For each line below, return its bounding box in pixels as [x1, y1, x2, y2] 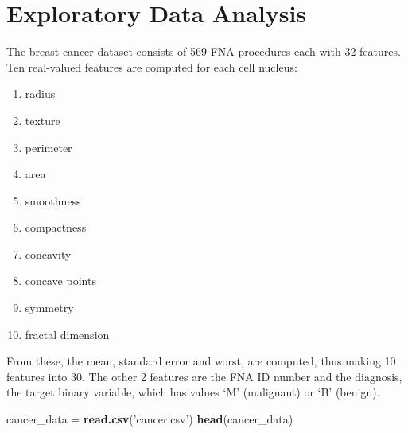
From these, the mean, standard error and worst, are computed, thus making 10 [6, 353, 396, 369]
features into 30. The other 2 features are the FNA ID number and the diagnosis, [6, 368, 402, 384]
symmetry [25, 299, 74, 316]
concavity [25, 245, 72, 262]
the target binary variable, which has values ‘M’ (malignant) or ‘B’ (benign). [6, 384, 380, 400]
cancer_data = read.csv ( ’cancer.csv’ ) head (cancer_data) [6, 411, 293, 427]
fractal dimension [25, 326, 110, 342]
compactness [25, 219, 87, 236]
